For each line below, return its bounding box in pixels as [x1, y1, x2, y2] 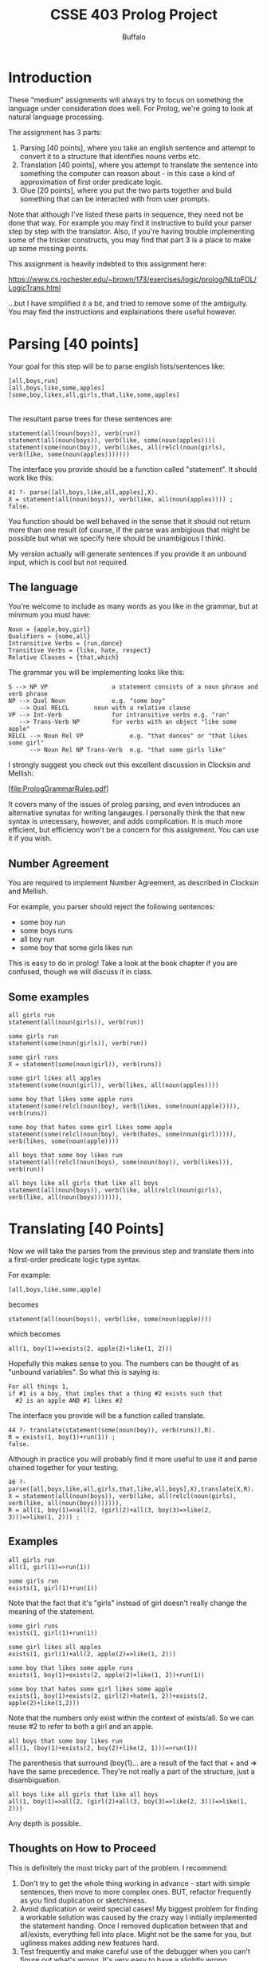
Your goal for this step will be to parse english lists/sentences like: [8, 361, 226, 371]
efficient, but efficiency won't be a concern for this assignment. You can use [8, 825, 259, 835]
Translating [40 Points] [8, 1220, 165, 1238]
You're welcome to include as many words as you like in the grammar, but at [8, 601, 258, 611]
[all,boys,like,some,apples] [8, 384, 105, 392]
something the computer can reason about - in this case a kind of [19, 168, 235, 178]
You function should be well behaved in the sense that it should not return [8, 516, 251, 525]
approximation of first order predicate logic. [19, 177, 163, 186]
